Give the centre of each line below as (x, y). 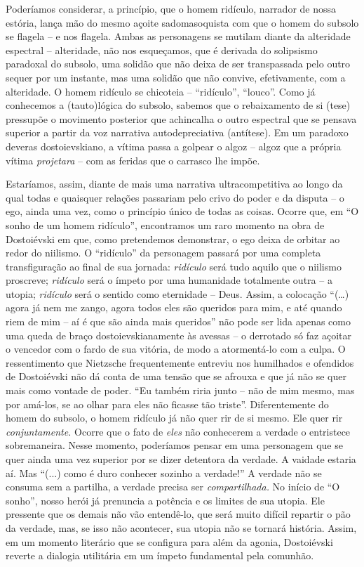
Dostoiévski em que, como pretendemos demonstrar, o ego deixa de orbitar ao (173, 239)
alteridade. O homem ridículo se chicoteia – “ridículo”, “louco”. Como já (161, 91)
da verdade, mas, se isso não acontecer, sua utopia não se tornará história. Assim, (181, 527)
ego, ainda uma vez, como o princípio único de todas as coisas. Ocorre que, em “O (182, 211)
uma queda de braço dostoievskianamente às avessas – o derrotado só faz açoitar (178, 335)
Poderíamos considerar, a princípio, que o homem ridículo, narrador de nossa (171, 8)
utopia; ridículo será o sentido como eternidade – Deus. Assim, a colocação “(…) (177, 293)
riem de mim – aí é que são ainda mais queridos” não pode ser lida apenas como (178, 321)
